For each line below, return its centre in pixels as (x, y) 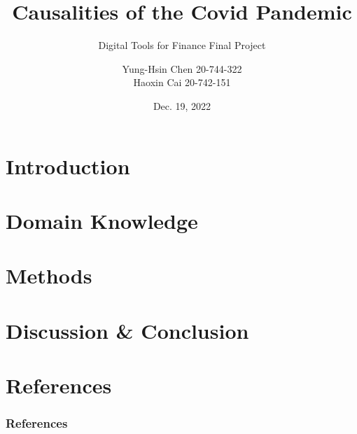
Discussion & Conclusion (127, 330)
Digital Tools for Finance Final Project (182, 45)
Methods (49, 275)
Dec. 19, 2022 (182, 105)
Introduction (68, 166)
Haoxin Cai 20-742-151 (182, 82)
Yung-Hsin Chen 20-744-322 (182, 68)
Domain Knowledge (102, 220)
